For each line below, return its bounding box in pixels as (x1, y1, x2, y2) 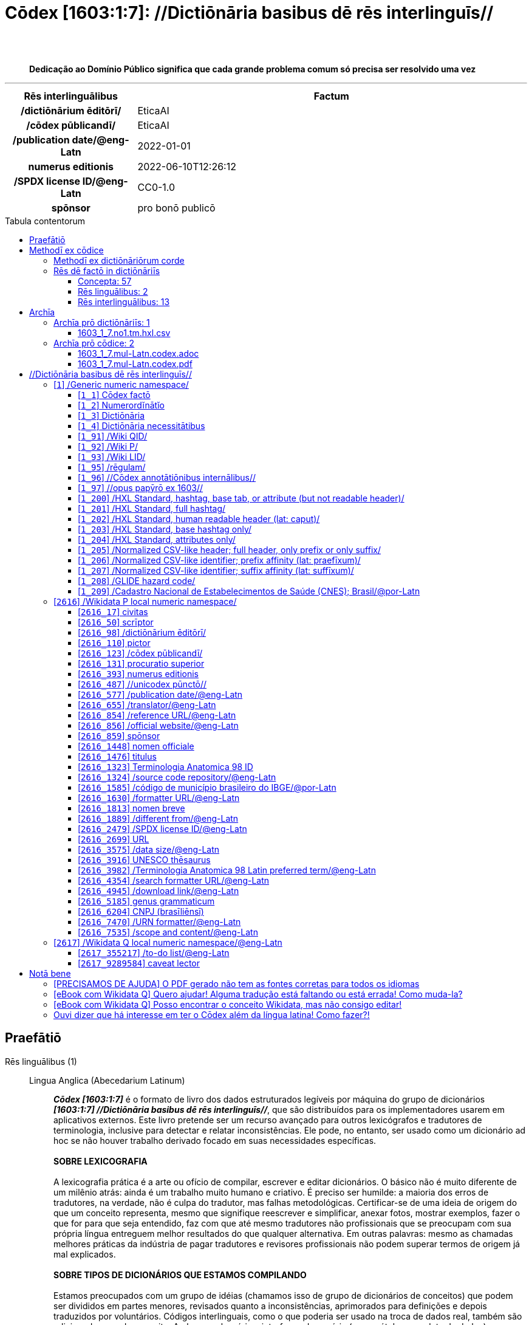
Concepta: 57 (78, 275, 132, 286)
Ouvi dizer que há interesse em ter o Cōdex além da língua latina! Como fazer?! (53, 1009, 370, 1020)
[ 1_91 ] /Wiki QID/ (78, 430, 148, 441)
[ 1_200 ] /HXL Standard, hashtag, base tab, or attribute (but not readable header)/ (78, 492, 404, 503)
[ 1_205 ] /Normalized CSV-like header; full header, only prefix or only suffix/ (78, 544, 381, 555)
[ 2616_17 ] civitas (78, 606, 148, 617)
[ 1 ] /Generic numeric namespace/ (53, 379, 189, 390)
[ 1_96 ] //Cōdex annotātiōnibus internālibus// (78, 472, 256, 483)
